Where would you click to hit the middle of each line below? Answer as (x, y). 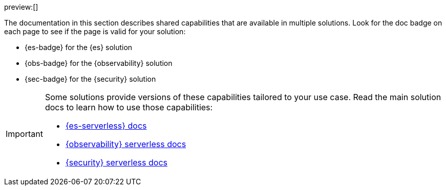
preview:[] (21, 7)
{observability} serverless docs (126, 144)
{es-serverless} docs (106, 126)
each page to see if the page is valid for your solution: (95, 31)
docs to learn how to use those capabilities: (129, 107)
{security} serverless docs (116, 162)
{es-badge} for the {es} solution (79, 47)
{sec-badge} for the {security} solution (90, 79)
